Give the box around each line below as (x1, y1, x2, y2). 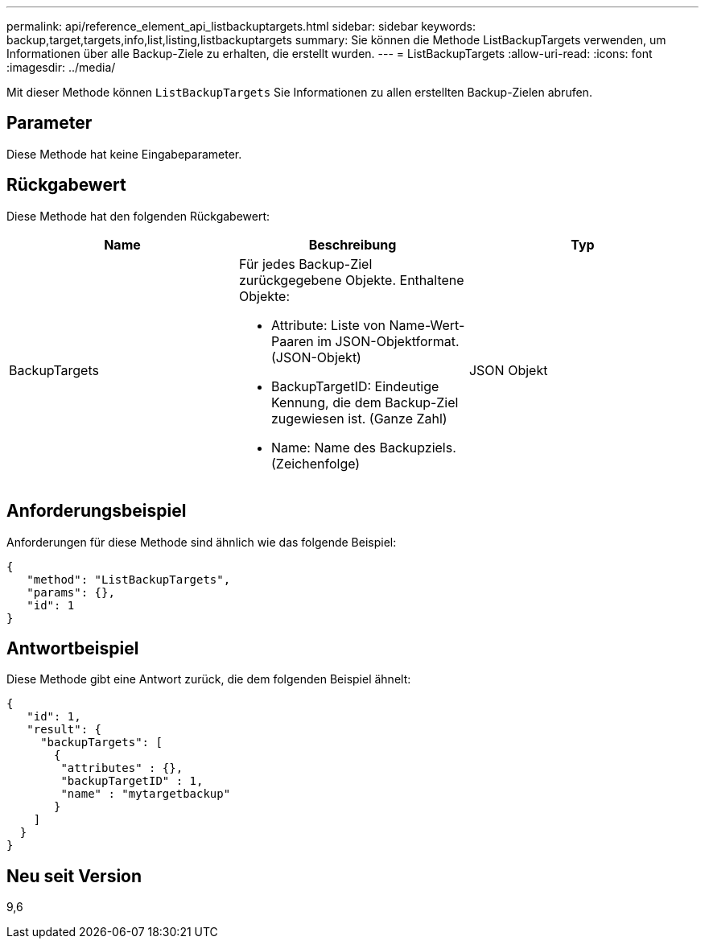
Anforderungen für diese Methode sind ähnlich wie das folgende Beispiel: (6, 534, 397, 549)
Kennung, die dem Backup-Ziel (270, 394, 459, 411)
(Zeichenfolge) (270, 455, 361, 472)
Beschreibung (308, 236, 397, 253)
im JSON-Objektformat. (317, 332, 460, 349)
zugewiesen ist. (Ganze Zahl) (270, 410, 447, 427)
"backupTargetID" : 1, (60, 774, 204, 788)
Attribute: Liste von (270, 316, 386, 333)
